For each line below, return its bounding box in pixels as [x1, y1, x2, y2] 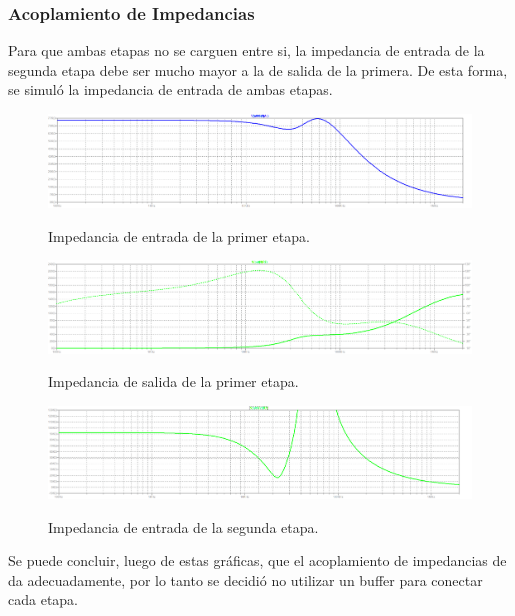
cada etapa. [8, 589, 78, 610]
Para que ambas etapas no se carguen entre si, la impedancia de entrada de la [8, 40, 485, 61]
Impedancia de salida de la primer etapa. [48, 371, 299, 392]
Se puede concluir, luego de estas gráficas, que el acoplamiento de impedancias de [8, 550, 507, 571]
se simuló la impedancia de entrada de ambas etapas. [8, 79, 333, 100]
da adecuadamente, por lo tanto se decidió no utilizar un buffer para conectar [8, 569, 483, 590]
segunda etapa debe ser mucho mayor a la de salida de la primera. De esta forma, [8, 59, 508, 80]
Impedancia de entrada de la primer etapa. [48, 225, 310, 246]
